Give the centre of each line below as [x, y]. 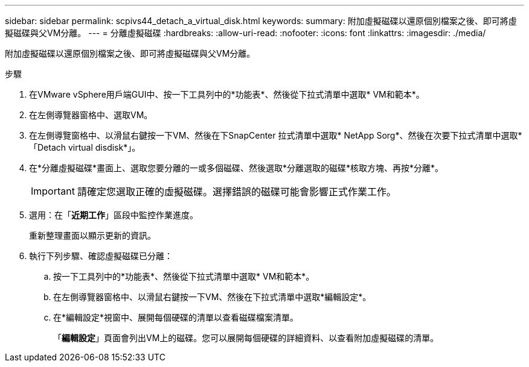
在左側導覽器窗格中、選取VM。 [91, 115]
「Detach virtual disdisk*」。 [85, 147]
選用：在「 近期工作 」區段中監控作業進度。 [114, 215]
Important [53, 191]
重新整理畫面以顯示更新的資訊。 [92, 235]
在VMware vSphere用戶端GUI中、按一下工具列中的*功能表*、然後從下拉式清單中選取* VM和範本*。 [227, 94]
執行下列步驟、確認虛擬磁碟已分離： [101, 256]
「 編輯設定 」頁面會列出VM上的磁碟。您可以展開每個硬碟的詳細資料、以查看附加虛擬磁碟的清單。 [246, 338]
